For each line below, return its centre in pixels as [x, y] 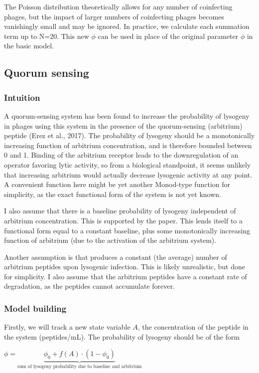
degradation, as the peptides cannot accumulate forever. [89, 286]
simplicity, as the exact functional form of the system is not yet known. [113, 194]
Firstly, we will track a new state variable [67, 327]
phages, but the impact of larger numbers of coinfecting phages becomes [114, 16]
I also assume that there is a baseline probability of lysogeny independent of [120, 211]
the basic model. [29, 46]
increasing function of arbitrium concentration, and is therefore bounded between [128, 145]
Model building [35, 308]
